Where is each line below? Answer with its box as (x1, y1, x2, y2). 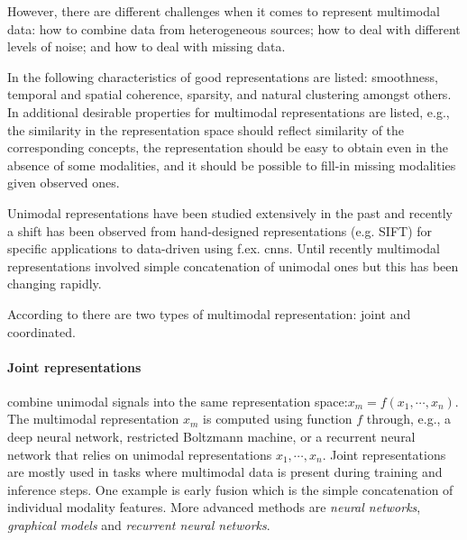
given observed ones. (7, 173, 120, 192)
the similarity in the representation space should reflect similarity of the (7, 120, 405, 139)
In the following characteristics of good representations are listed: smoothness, (7, 67, 438, 86)
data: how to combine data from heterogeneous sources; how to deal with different (7, 19, 461, 38)
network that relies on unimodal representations (7, 444, 272, 463)
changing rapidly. (7, 274, 102, 293)
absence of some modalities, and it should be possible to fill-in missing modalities (7, 155, 456, 174)
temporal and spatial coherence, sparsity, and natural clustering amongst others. (7, 85, 452, 104)
